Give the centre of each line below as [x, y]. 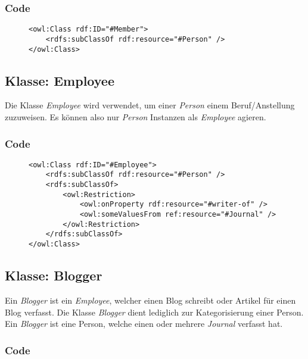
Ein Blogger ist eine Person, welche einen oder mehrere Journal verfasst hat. [144, 324]
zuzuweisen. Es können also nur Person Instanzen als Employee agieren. [136, 116]
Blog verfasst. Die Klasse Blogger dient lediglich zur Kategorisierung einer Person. [154, 312]
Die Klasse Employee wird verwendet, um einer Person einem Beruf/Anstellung [150, 105]
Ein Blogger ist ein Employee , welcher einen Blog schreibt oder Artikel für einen [150, 300]
